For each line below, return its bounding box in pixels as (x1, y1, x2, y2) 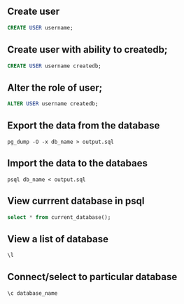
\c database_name (7, 289, 58, 297)
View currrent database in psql (7, 195, 145, 207)
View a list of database (7, 233, 108, 245)
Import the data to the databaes (7, 157, 148, 169)
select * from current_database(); (7, 213, 111, 220)
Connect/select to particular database (7, 271, 178, 283)
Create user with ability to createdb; (7, 44, 168, 55)
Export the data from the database (7, 119, 160, 132)
